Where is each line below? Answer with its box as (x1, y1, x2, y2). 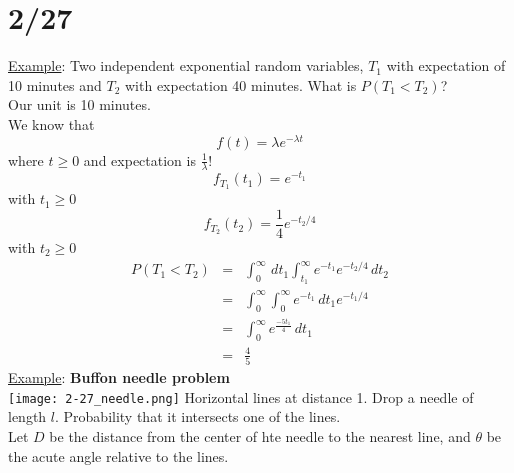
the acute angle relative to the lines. (8, 445, 229, 466)
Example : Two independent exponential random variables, (8, 55, 364, 76)
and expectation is (83, 149, 196, 170)
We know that (8, 113, 95, 134)
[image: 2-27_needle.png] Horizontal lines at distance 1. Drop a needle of (8, 386, 474, 407)
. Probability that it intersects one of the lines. (54, 406, 341, 427)
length (8, 406, 47, 427)
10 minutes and (8, 74, 102, 95)
